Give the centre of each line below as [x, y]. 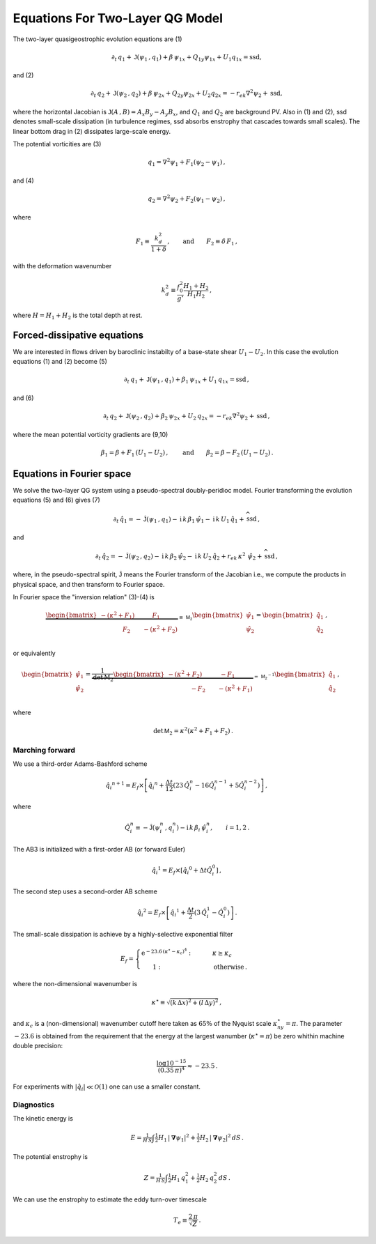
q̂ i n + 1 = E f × [125, 785]
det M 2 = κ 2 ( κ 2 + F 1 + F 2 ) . [193, 731]
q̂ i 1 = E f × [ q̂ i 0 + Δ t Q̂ [182, 870]
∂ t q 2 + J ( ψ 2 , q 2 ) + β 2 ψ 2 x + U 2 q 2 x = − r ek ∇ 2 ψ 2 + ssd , [187, 416]
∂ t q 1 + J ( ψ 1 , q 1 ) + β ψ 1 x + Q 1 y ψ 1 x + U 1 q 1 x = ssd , [187, 58]
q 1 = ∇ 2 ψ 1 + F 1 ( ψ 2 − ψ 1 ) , [186, 162]
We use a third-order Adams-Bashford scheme [80, 764]
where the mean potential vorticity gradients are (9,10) [91, 434]
